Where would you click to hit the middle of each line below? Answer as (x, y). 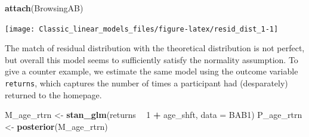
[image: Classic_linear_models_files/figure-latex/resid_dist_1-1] (142, 29)
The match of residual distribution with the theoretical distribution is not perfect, (155, 48)
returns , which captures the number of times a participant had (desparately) (146, 83)
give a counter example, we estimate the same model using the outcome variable (152, 71)
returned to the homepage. (53, 94)
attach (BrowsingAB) (44, 8)
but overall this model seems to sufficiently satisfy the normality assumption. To (152, 59)
